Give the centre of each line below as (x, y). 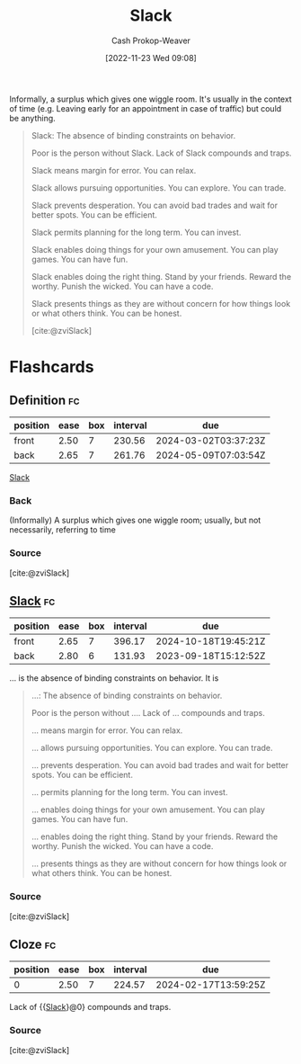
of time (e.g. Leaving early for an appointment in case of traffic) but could (146, 108)
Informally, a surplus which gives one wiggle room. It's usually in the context (150, 99)
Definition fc (44, 400)
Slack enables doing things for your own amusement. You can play (155, 249)
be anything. (32, 118)
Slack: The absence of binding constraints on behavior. (133, 135)
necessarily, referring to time (63, 530)
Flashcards (52, 367)
